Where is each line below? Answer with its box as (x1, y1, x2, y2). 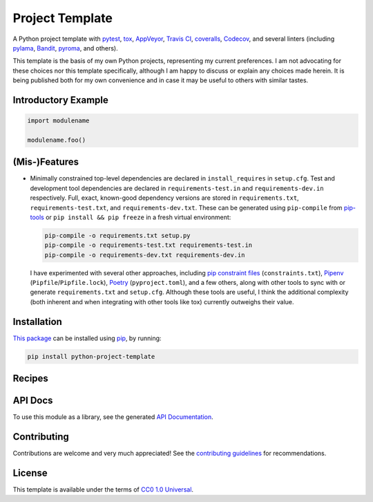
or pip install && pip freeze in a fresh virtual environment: (45, 213, 231, 221)
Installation (12, 315, 62, 328)
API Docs (12, 395, 53, 407)
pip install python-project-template (27, 353, 155, 360)
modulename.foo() (27, 136, 86, 144)
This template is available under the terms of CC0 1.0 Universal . (12, 485, 193, 494)
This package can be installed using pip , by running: (12, 334, 162, 342)
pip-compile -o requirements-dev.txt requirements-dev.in (44, 251, 245, 259)
